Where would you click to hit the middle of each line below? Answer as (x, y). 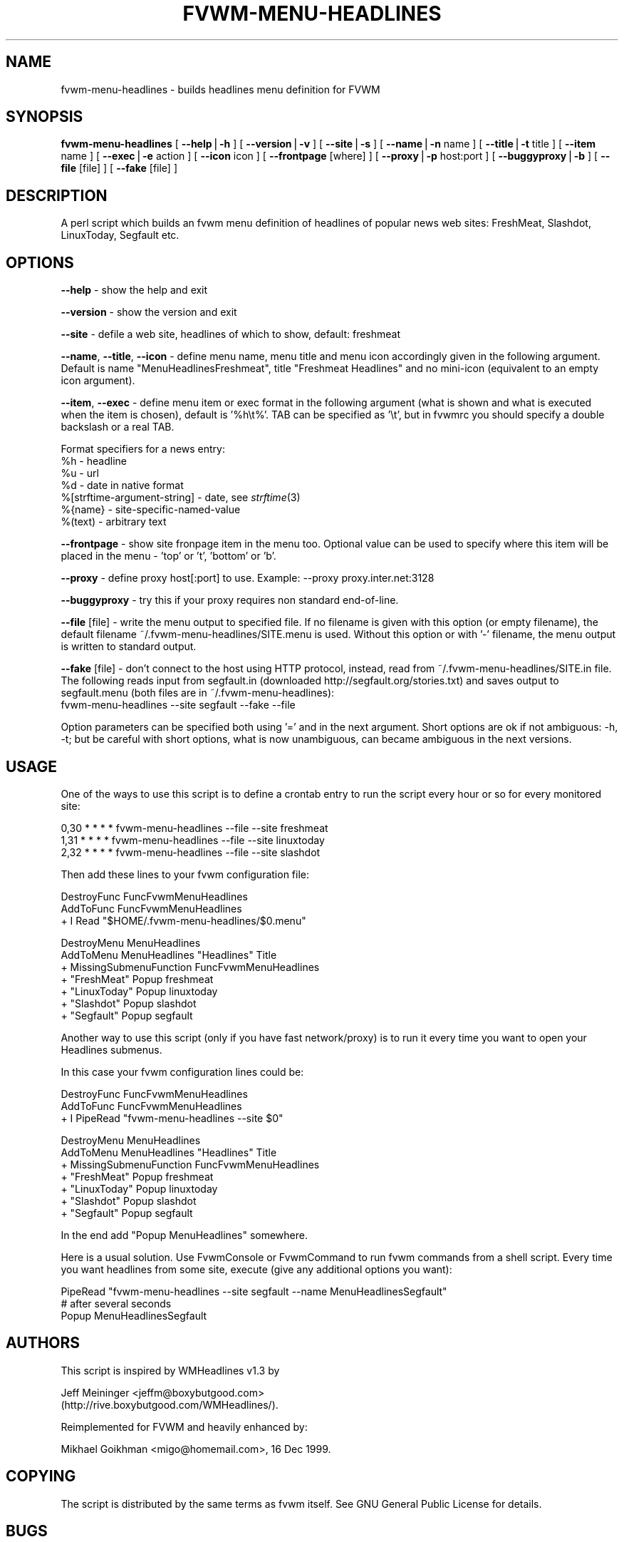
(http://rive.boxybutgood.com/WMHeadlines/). (170, 1404)
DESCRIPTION (57, 195)
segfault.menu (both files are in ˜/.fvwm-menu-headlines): (198, 693)
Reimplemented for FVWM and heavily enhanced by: (184, 1427)
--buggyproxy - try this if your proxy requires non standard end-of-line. (230, 600)
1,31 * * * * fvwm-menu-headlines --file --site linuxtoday (193, 840)
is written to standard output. (129, 647)
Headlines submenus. (111, 1049)
